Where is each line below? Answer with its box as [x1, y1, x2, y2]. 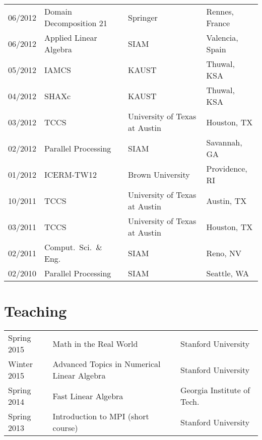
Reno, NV [206, 247, 242, 259]
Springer [128, 11, 158, 23]
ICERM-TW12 [44, 168, 97, 180]
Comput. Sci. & [44, 241, 102, 253]
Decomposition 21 [44, 17, 107, 29]
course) [52, 422, 78, 434]
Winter [8, 358, 33, 370]
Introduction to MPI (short [52, 410, 149, 422]
